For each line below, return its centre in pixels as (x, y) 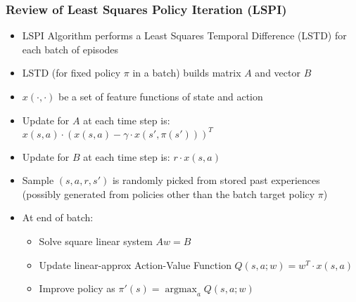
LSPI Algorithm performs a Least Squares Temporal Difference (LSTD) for (184, 35)
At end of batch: (58, 217)
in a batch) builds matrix (187, 73)
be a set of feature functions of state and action (160, 96)
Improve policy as (77, 288)
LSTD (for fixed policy (71, 73)
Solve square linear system (96, 241)
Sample (38, 180)
